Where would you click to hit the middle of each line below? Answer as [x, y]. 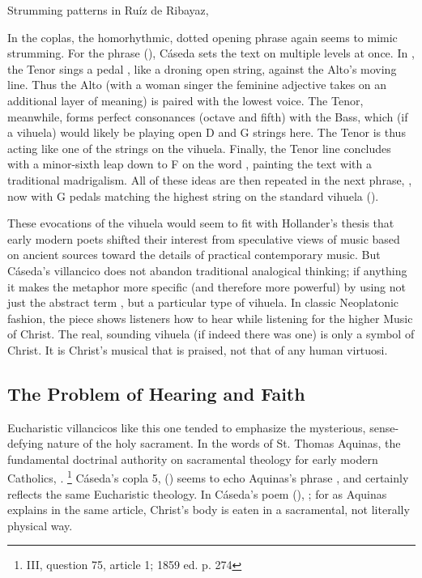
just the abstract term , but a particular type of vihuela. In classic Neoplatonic [203, 302]
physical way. [40, 525]
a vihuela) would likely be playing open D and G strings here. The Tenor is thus [207, 132]
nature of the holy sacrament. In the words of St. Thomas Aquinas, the [224, 443]
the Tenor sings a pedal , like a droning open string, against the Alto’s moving [202, 68]
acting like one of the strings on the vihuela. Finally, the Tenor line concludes [199, 148]
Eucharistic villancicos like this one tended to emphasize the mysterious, [187, 427]
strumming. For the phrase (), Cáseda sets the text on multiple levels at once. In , [211, 53]
